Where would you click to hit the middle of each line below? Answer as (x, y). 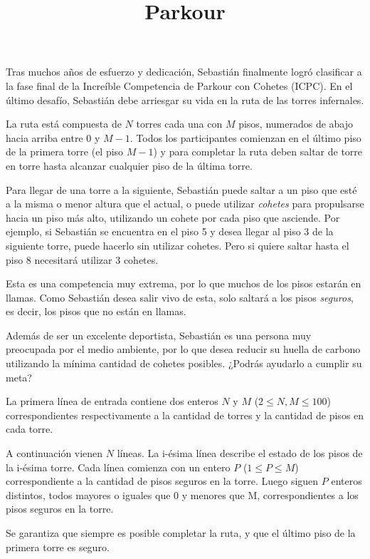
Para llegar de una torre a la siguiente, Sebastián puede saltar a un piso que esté (181, 189)
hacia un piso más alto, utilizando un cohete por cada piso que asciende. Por (173, 217)
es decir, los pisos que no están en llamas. (96, 311)
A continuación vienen (54, 453)
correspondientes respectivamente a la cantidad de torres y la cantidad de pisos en (185, 415)
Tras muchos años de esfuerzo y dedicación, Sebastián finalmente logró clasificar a (184, 72)
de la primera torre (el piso (65, 152)
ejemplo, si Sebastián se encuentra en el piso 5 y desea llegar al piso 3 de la (170, 231)
